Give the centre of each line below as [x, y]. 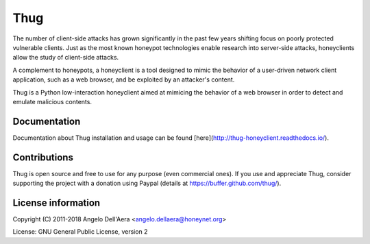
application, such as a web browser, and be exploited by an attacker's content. [124, 80]
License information [57, 203]
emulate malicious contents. [52, 101]
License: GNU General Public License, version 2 [80, 232]
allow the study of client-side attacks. [66, 58]
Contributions [43, 157]
